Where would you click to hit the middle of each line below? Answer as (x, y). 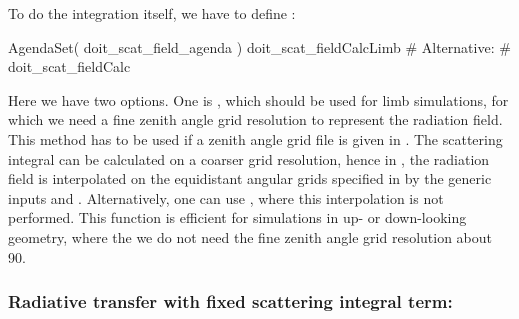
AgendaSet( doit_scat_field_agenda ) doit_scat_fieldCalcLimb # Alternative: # (259, 46)
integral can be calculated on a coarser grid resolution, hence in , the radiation (249, 158)
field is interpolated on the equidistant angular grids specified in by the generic (250, 178)
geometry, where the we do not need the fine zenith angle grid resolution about (250, 236)
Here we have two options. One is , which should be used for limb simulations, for (258, 99)
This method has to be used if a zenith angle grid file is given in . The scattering (255, 138)
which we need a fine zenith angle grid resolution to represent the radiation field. (255, 119)
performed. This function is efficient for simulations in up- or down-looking (237, 217)
